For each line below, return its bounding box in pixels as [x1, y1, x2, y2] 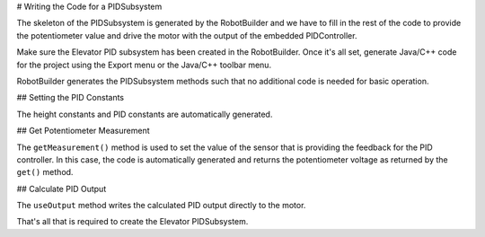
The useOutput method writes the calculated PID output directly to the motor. [16, 200, 306, 211]
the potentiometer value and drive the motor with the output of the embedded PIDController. [16, 30, 357, 40]
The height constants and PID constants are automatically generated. [16, 109, 273, 119]
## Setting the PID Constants [16, 92, 125, 103]
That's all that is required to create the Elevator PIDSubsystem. [16, 216, 249, 227]
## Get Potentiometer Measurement [16, 126, 150, 136]
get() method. [16, 167, 74, 178]
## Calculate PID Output [16, 183, 107, 194]
